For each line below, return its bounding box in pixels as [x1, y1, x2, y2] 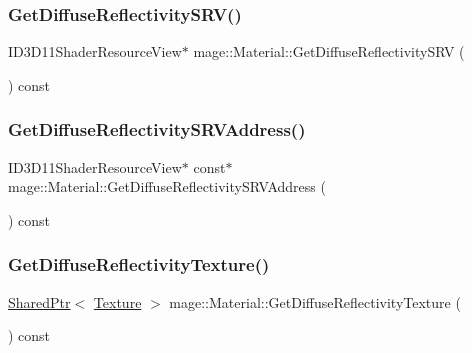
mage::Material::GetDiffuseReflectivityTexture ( [169, 291, 461, 312]
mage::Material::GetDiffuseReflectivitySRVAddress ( [8, 176, 326, 197]
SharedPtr [8, 291, 71, 312]
